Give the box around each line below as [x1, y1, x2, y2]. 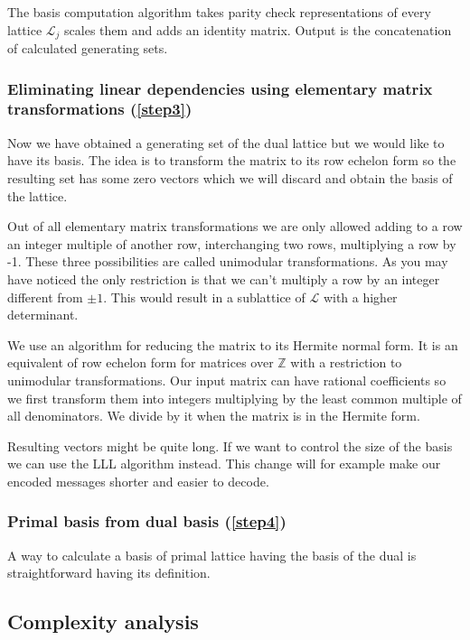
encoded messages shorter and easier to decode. [7, 471, 269, 490]
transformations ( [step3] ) [7, 97, 193, 120]
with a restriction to [290, 353, 402, 372]
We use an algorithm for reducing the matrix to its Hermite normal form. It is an [7, 335, 458, 354]
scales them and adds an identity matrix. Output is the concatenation [64, 20, 452, 39]
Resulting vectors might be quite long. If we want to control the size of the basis [7, 436, 453, 455]
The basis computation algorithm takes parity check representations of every [7, 3, 431, 21]
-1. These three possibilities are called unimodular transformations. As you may [7, 252, 448, 271]
